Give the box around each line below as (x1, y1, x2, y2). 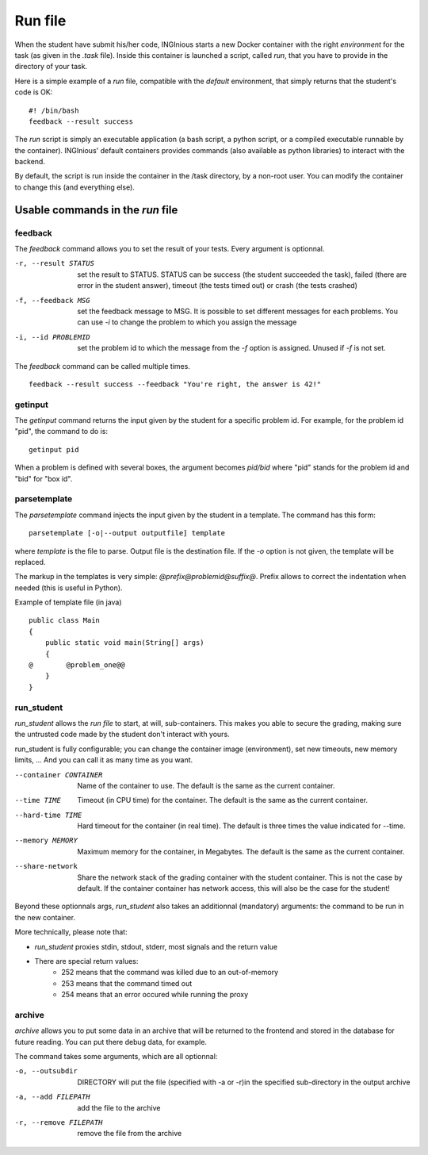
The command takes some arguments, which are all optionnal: (14, 1052, 218, 1061)
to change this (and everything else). (14, 182, 135, 192)
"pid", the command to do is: (14, 427, 109, 436)
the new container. (14, 912, 75, 922)
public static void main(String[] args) (44, 639, 205, 647)
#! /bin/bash (29, 106, 79, 115)
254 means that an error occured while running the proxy (61, 990, 249, 1000)
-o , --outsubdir (14, 1067, 78, 1076)
